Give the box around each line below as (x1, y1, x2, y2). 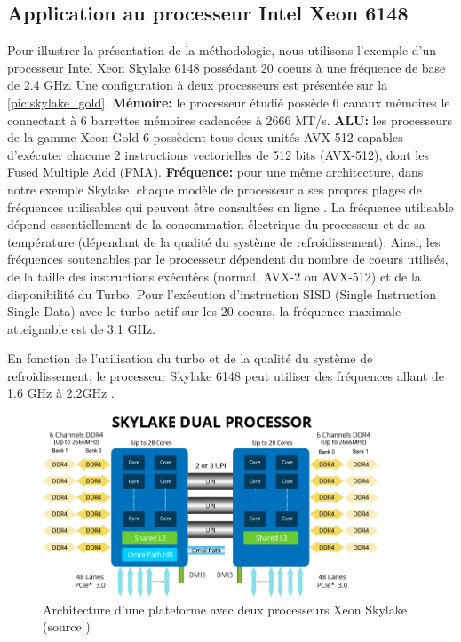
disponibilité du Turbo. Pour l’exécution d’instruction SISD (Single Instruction (7, 284, 437, 303)
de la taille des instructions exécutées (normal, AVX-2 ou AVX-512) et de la (7, 266, 421, 285)
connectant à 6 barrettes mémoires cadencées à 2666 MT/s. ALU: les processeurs (7, 110, 453, 129)
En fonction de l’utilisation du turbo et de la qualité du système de (7, 349, 373, 368)
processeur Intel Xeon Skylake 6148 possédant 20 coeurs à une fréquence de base (7, 58, 446, 76)
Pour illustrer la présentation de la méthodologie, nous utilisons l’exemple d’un (7, 41, 436, 59)
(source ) (43, 617, 91, 636)
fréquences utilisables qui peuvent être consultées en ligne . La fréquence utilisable (7, 197, 454, 216)
